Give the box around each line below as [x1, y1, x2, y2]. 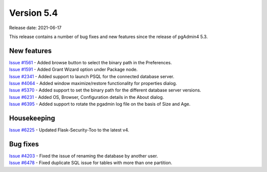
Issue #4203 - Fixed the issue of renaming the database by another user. [9, 153, 158, 159]
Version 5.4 [9, 7, 58, 18]
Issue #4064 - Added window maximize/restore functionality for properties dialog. [9, 81, 178, 86]
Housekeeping [9, 114, 55, 122]
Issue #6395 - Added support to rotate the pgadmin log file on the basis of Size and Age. [9, 101, 190, 107]
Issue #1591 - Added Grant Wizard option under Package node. [9, 67, 138, 73]
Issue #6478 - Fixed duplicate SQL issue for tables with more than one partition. [9, 160, 173, 166]
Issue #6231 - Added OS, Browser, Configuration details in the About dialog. [9, 94, 164, 100]
